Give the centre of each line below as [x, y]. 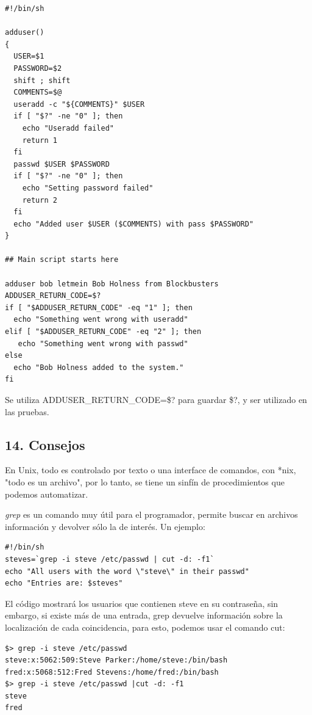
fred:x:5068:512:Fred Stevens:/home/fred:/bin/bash [112, 672]
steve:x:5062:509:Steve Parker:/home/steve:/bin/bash [116, 660]
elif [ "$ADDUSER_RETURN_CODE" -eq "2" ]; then [103, 332]
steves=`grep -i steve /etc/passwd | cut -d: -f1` [110, 559]
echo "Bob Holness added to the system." [99, 367]
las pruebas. [27, 411]
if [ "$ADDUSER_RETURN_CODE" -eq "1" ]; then [99, 307]
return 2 [40, 200]
